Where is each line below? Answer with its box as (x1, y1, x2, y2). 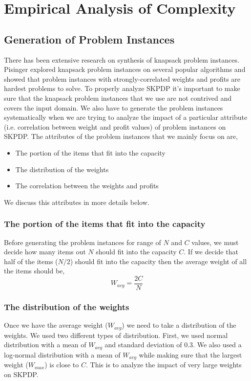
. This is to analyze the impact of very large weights (86, 359, 242, 370)
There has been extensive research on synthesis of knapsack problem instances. (4, 54, 239, 65)
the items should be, (4, 266, 65, 276)
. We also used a (193, 339, 242, 350)
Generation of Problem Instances (4, 31, 175, 46)
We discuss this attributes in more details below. (4, 197, 149, 207)
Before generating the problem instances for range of (4, 237, 161, 247)
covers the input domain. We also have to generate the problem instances (4, 102, 223, 112)
